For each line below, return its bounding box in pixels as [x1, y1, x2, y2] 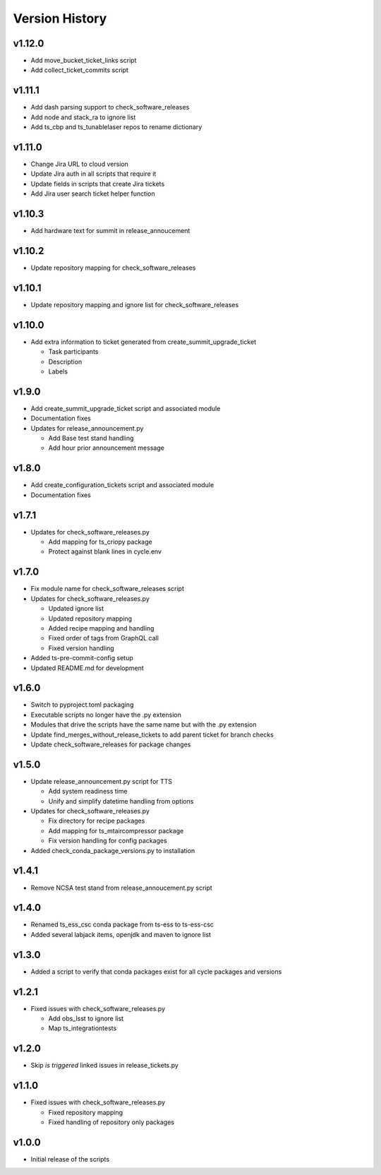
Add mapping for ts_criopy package [48, 537, 152, 547]
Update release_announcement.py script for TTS [30, 777, 173, 785]
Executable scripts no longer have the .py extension [30, 710, 181, 719]
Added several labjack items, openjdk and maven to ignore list [30, 930, 212, 938]
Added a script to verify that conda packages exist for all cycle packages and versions [30, 967, 282, 976]
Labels [48, 367, 68, 376]
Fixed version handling [48, 643, 114, 652]
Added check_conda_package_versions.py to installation [30, 846, 195, 854]
